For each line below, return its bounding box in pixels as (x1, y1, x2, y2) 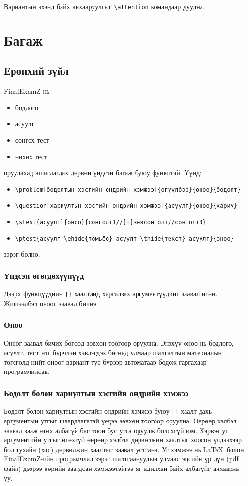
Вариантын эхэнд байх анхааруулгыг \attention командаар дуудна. (4, 1, 205, 11)
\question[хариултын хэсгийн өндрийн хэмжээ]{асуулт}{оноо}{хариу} (15, 202, 237, 210)
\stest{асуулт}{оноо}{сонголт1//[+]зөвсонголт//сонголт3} (15, 219, 206, 226)
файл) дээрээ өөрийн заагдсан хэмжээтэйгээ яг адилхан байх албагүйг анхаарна (4, 463, 239, 473)
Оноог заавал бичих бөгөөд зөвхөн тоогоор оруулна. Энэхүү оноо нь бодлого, (4, 338, 234, 348)
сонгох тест (15, 135, 49, 145)
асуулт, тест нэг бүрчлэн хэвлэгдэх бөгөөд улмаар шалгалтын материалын (4, 347, 222, 357)
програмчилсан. (4, 366, 50, 376)
